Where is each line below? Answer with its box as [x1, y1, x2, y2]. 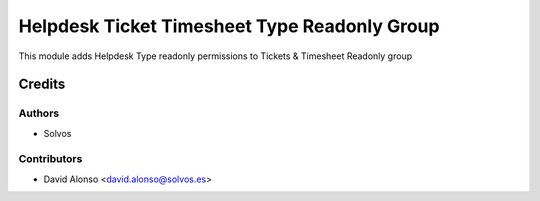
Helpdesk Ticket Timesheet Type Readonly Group [18, 15, 440, 37]
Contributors [18, 152, 83, 166]
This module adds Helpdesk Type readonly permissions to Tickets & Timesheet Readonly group [18, 50, 413, 62]
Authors [18, 106, 60, 120]
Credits [18, 76, 66, 93]
